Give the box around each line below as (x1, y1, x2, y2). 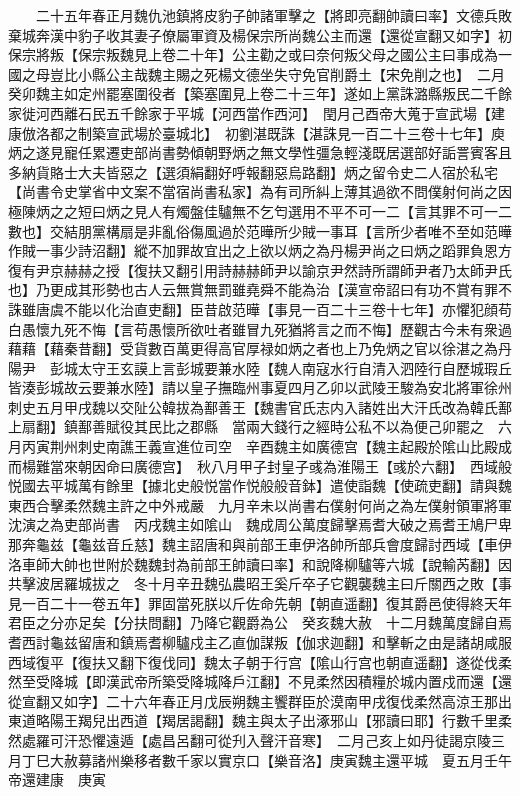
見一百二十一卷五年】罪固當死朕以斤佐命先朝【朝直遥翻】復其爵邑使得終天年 (8, 592, 512, 613)
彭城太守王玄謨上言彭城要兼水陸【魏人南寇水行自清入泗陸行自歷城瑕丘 (49, 357, 512, 378)
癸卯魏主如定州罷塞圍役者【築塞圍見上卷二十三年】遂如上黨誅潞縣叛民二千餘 (8, 83, 512, 104)
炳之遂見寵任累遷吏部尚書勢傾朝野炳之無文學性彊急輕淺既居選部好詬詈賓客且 (8, 142, 512, 163)
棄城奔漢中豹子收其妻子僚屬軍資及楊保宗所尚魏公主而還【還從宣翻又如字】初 (8, 24, 512, 45)
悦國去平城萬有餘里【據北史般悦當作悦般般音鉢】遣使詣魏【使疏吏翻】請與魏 (8, 475, 512, 496)
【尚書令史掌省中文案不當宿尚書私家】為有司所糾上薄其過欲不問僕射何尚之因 (8, 181, 512, 202)
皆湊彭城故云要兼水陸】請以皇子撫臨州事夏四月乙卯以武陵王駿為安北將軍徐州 (8, 377, 512, 398)
